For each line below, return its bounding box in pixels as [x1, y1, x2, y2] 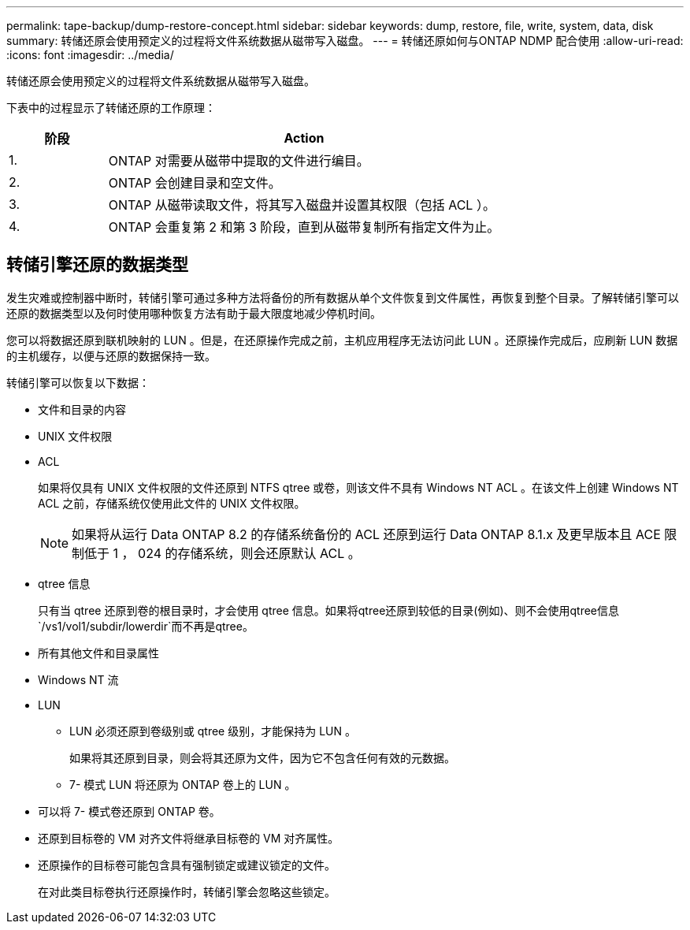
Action [284, 130, 325, 146]
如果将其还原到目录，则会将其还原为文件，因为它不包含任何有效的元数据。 [69, 750, 455, 764]
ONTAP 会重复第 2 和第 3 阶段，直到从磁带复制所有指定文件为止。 [108, 219, 500, 235]
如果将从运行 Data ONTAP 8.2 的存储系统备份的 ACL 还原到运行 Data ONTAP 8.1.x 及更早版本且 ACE [72, 526, 661, 542]
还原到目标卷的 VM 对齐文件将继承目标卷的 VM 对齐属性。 [38, 831, 339, 845]
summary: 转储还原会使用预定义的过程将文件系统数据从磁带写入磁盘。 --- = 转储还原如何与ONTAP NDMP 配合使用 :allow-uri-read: [6, 34, 684, 47]
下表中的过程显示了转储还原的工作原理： [6, 101, 216, 114]
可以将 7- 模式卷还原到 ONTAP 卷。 [38, 804, 221, 818]
